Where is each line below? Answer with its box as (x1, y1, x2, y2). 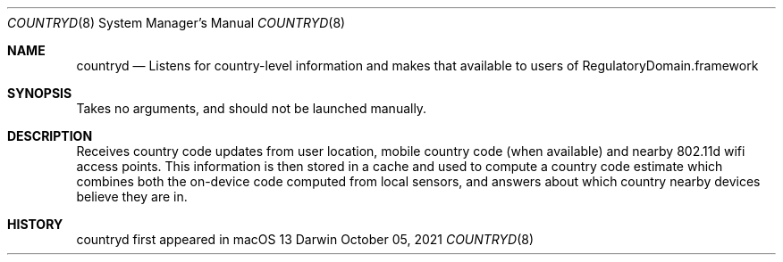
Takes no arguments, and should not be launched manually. (76, 101, 427, 116)
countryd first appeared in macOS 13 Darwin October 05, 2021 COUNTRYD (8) (76, 232, 535, 247)
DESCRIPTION (7, 128, 93, 143)
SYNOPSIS (7, 86, 72, 101)
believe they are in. (76, 189, 188, 204)
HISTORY (7, 217, 63, 232)
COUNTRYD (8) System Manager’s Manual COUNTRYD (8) (7, 15, 346, 30)
